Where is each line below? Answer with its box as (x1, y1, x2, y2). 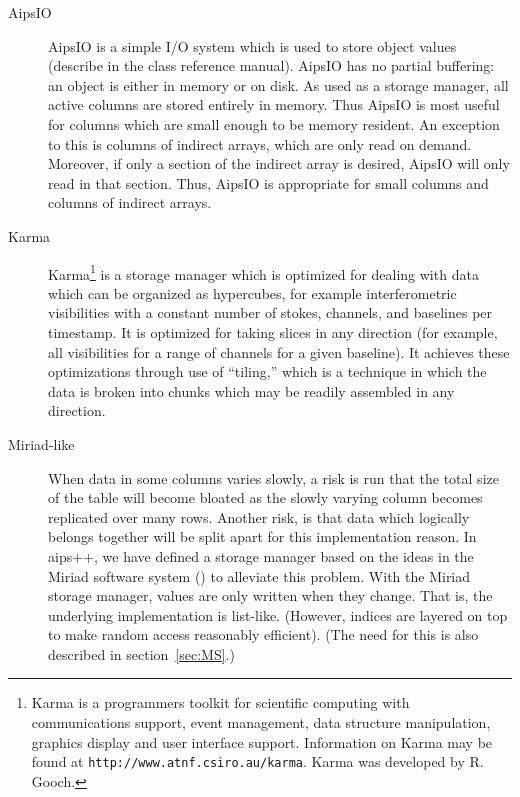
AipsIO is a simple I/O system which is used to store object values (48, 35, 457, 56)
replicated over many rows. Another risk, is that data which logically (48, 506, 470, 527)
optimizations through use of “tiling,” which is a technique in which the (48, 361, 487, 382)
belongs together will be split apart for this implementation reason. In (48, 526, 477, 547)
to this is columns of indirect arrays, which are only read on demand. (48, 133, 472, 154)
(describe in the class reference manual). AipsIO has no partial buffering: (48, 55, 495, 76)
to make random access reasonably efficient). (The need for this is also (48, 624, 479, 645)
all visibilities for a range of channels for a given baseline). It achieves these (48, 341, 510, 362)
